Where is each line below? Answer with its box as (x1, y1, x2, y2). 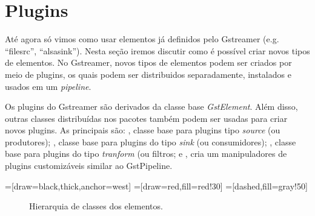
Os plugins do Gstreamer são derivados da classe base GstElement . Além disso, (5, 100, 298, 113)
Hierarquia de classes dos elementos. (29, 200, 163, 212)
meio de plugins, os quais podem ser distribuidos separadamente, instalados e (5, 68, 291, 80)
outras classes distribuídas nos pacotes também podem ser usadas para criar (5, 112, 288, 124)
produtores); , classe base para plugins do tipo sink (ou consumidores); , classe (5, 135, 296, 148)
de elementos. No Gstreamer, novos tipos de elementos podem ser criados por (5, 56, 292, 69)
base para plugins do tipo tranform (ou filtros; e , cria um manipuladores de (5, 147, 287, 160)
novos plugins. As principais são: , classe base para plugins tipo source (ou (5, 124, 280, 136)
